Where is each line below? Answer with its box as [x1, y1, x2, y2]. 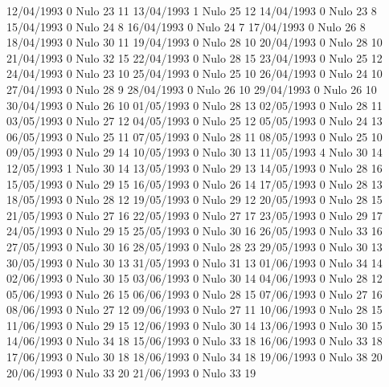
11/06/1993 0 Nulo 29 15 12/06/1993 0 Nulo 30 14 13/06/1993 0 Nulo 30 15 [6, 316, 383, 333]
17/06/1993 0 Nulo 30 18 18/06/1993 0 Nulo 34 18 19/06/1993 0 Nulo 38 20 [6, 348, 383, 365]
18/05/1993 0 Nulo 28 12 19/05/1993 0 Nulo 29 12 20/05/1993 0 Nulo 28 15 [6, 191, 383, 208]
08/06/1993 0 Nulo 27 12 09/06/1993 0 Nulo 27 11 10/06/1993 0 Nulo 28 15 [6, 301, 383, 318]
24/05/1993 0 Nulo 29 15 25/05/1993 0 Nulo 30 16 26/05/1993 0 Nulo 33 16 [6, 222, 383, 239]
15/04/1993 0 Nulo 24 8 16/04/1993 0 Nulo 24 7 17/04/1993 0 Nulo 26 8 [6, 18, 366, 35]
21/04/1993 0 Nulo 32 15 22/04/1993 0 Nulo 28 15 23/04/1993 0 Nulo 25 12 [6, 49, 383, 66]
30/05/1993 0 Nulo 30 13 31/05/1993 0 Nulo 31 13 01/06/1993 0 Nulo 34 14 [6, 254, 383, 271]
